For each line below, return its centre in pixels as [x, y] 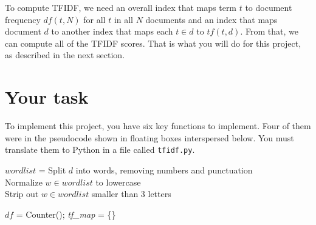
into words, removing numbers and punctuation [164, 170]
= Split [52, 170]
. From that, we [269, 31]
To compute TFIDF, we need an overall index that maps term [121, 7]
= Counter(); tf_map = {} [66, 214]
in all [124, 19]
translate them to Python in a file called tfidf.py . [100, 149]
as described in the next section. [65, 55]
